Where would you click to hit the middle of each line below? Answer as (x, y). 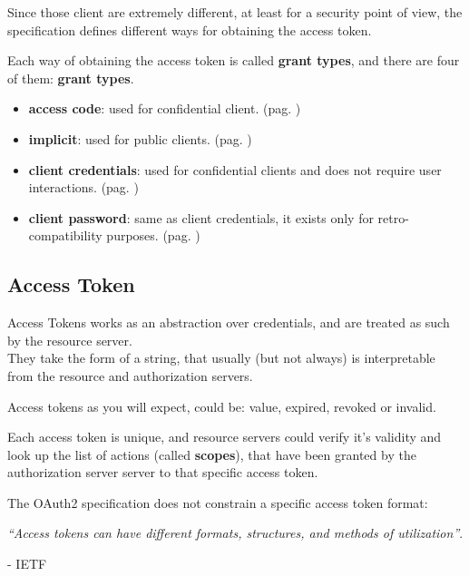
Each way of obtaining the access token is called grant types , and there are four (234, 60)
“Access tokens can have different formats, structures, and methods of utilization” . (235, 533)
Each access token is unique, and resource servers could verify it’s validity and (225, 437)
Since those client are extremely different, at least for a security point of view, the (235, 12)
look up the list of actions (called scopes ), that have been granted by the (212, 454)
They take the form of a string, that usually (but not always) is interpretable (221, 358)
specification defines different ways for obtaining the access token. (190, 29)
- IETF (27, 564)
